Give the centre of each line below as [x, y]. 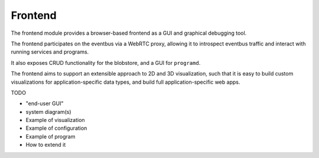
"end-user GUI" [45, 104]
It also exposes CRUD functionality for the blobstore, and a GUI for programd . [106, 62]
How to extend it [46, 145]
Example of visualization [55, 120]
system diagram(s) [48, 111]
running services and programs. [50, 52]
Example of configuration [56, 128]
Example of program [51, 136]
